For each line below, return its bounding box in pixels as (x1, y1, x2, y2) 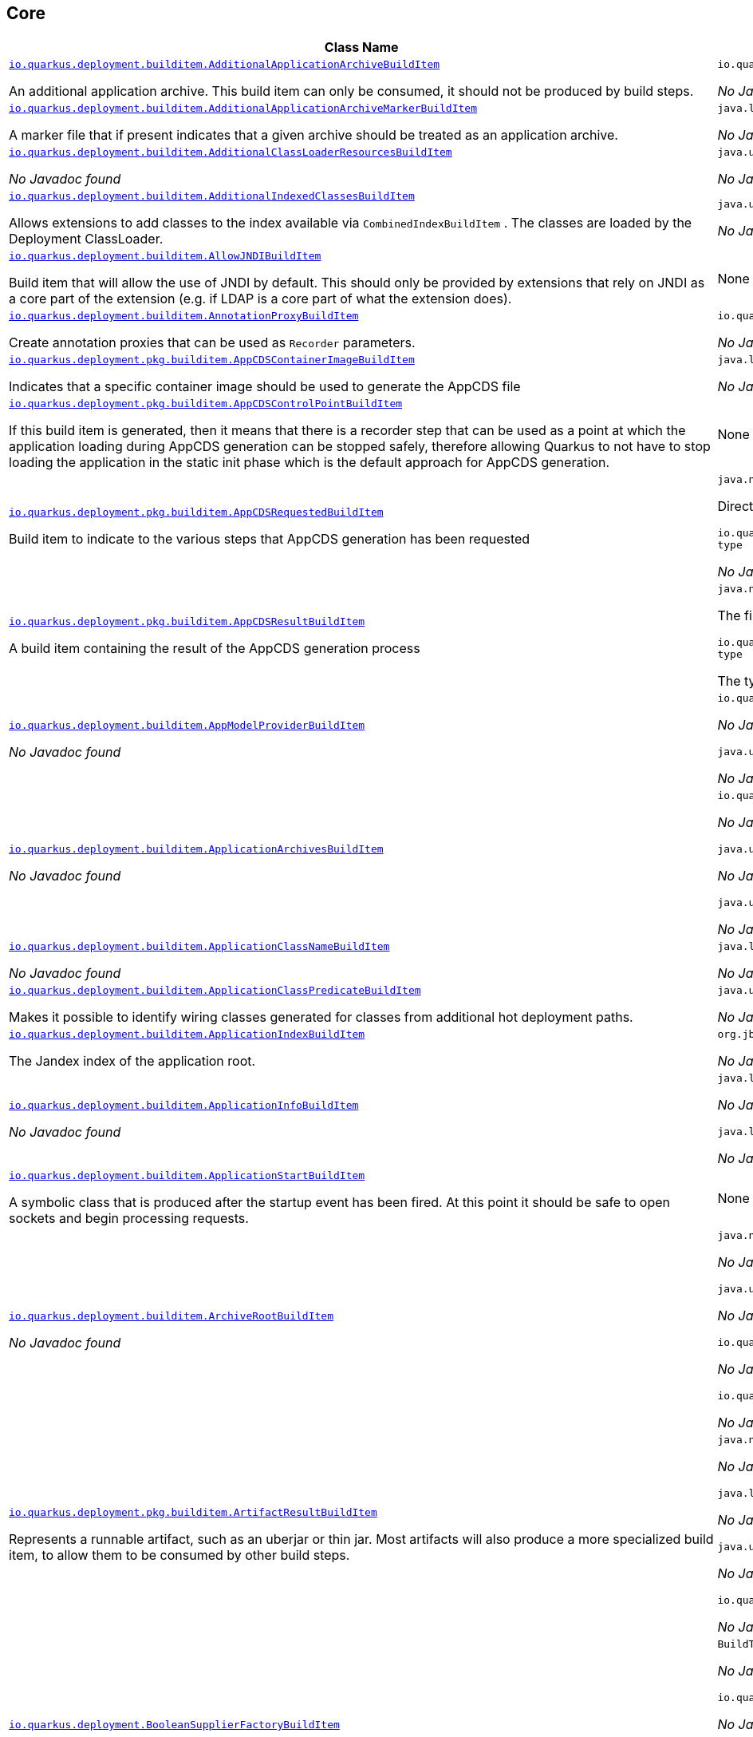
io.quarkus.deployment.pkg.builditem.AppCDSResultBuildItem (9, 615, 365, 628)
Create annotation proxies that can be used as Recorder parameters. (9, 334, 416, 351)
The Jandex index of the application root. (9, 1053, 256, 1070)
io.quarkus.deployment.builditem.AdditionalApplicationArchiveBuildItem (9, 58, 440, 71)
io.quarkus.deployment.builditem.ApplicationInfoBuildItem (9, 1098, 359, 1111)
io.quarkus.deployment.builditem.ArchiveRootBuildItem (9, 1309, 333, 1322)
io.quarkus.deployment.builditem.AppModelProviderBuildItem (9, 718, 365, 731)
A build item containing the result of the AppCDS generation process (9, 640, 420, 657)
